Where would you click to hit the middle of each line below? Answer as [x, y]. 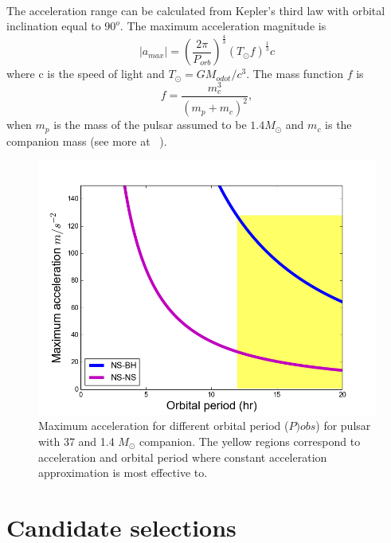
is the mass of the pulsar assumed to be [150, 125]
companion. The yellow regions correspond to [250, 441]
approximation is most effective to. [123, 473]
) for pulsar [343, 426]
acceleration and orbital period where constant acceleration [183, 457]
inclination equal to [54, 26]
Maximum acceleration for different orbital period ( [164, 426]
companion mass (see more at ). [87, 141]
